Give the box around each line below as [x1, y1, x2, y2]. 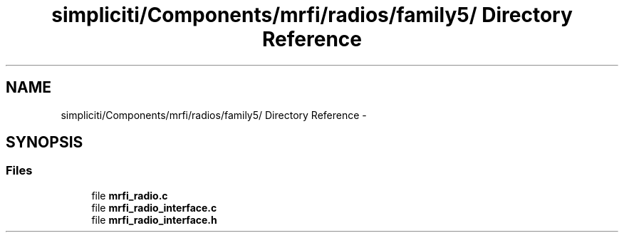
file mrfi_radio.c [91, 189, 168, 202]
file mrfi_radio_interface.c [91, 201, 217, 214]
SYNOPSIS [6, 133, 83, 152]
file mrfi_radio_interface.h [91, 213, 217, 226]
